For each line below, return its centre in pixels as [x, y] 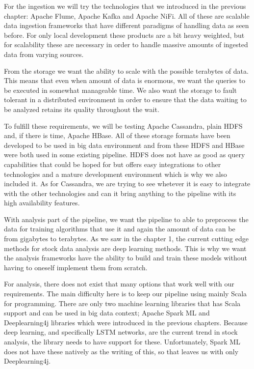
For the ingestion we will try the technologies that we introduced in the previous [125, 6]
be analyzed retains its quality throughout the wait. [82, 109]
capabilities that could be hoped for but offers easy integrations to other [113, 164]
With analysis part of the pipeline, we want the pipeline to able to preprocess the [126, 219]
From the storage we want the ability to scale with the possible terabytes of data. [126, 71]
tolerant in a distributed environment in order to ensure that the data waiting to [125, 99]
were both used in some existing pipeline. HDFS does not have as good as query [125, 155]
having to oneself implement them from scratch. [76, 267]
